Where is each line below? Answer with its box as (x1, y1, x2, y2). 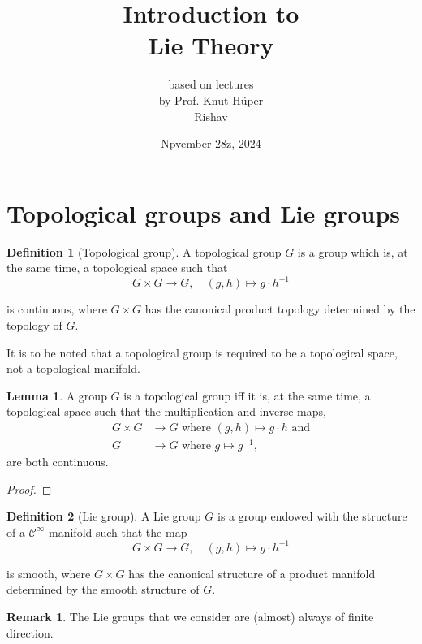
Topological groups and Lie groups (6, 196, 400, 229)
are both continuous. (6, 453, 109, 470)
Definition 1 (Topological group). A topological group (6, 243, 282, 260)
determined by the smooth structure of (6, 581, 200, 598)
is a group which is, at (297, 243, 408, 260)
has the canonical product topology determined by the (144, 300, 416, 318)
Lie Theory (148, 28, 274, 62)
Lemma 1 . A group (6, 387, 107, 404)
